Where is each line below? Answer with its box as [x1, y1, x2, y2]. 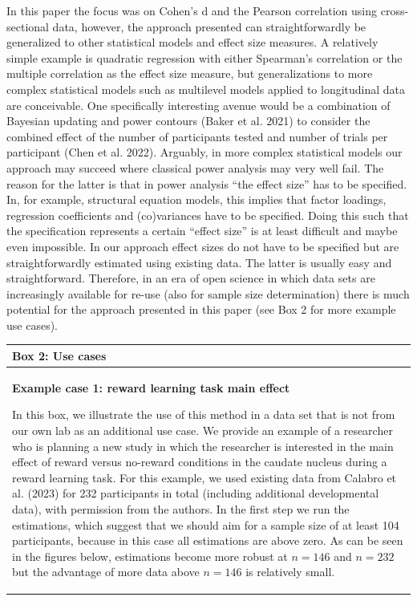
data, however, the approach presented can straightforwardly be [52, 18, 366, 35]
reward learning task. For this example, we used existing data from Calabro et [12, 469, 397, 485]
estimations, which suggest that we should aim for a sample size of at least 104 [12, 516, 399, 533]
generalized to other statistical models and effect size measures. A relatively [6, 34, 379, 51]
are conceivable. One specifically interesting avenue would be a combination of [6, 96, 391, 113]
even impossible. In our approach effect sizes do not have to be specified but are [6, 238, 399, 254]
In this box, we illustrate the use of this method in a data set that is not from [12, 406, 395, 423]
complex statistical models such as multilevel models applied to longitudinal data [6, 80, 406, 97]
